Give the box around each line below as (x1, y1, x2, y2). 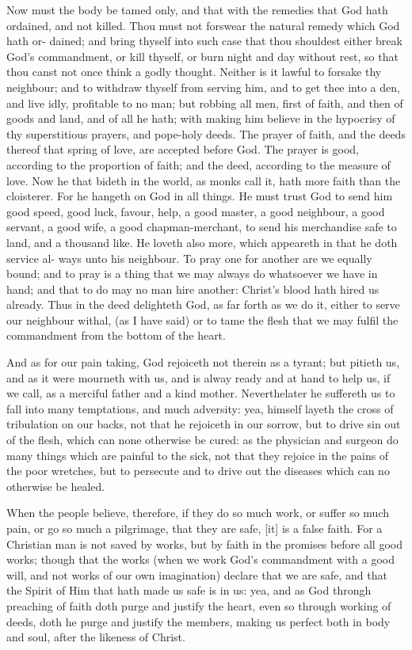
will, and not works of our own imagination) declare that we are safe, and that (6, 566, 387, 583)
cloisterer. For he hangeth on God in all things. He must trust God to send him (6, 188, 393, 204)
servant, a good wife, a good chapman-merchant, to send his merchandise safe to (6, 219, 397, 235)
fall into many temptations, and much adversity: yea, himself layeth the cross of (6, 400, 394, 416)
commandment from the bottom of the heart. (6, 327, 226, 344)
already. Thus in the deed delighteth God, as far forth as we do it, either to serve (6, 296, 400, 313)
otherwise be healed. (6, 477, 105, 494)
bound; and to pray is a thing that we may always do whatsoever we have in (6, 265, 378, 282)
